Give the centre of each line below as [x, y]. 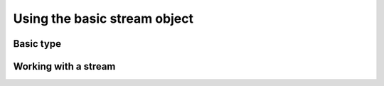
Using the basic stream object [103, 18]
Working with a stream [64, 66]
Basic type [37, 44]
